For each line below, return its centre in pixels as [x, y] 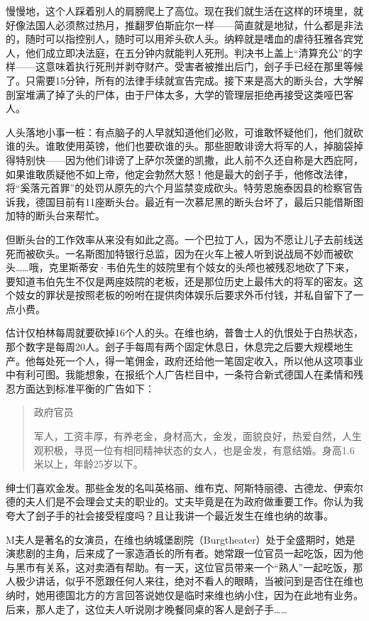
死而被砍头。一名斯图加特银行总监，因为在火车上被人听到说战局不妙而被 [175, 253]
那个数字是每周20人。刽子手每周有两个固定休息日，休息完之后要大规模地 [175, 347]
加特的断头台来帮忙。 [55, 215]
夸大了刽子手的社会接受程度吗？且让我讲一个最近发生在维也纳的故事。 [170, 515]
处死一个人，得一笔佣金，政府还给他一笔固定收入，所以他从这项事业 [204, 360]
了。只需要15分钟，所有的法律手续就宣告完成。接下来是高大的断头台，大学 [180, 80]
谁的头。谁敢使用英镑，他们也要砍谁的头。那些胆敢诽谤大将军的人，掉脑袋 [180, 146]
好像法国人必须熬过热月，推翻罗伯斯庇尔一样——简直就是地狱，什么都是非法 [184, 24]
